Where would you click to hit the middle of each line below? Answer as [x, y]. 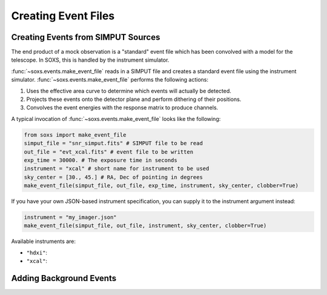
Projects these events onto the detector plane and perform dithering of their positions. [134, 99]
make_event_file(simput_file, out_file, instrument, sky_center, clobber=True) [145, 226]
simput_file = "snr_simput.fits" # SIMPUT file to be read [113, 143]
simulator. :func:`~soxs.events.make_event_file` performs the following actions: [110, 80]
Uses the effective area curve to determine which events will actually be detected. [129, 91]
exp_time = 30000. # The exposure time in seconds [101, 160]
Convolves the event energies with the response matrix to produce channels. [122, 108]
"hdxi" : [37, 252]
